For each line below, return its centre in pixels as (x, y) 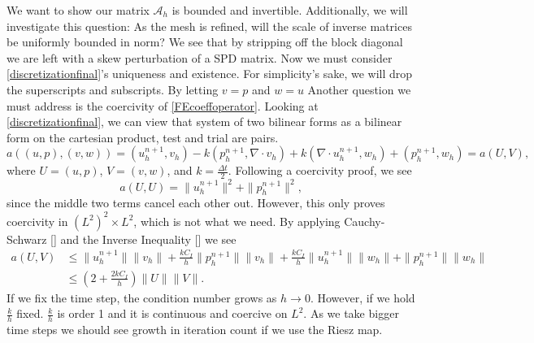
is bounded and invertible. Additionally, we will (290, 10)
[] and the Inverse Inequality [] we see (143, 239)
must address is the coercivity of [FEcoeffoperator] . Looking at (163, 105)
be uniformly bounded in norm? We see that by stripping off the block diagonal (205, 42)
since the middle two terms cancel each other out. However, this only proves (196, 203)
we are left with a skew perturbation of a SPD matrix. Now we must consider (200, 57)
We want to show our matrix (78, 10)
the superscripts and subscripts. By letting (113, 89)
